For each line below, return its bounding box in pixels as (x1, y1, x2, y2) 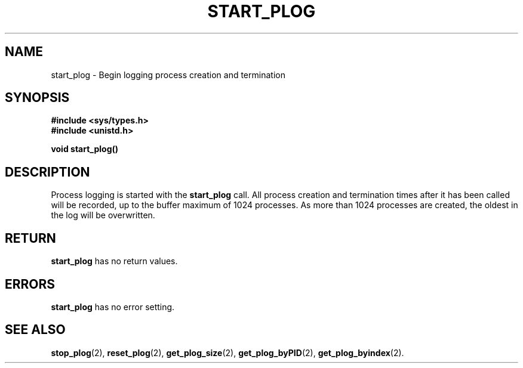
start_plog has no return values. (51, 256, 178, 267)
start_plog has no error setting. (51, 301, 175, 312)
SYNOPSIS (5, 90, 70, 106)
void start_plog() (51, 144, 119, 154)
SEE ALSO (5, 322, 66, 338)
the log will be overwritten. (51, 210, 155, 221)
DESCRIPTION (5, 164, 90, 180)
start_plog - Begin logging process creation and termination (51, 69, 285, 80)
